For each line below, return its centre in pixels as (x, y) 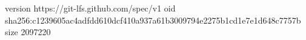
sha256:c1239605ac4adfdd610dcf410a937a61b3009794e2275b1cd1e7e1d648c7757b (153, 20)
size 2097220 (28, 32)
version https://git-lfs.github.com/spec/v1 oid (90, 8)
